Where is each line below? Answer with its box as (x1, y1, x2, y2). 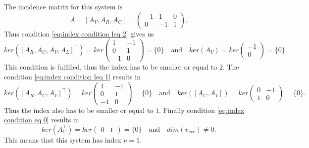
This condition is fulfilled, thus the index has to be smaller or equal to (4, 62, 217, 72)
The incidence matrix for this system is (4, 1, 123, 11)
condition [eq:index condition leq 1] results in (4, 71, 141, 81)
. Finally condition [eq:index (159, 105, 245, 115)
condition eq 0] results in (4, 114, 79, 125)
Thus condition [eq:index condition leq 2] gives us (4, 28, 154, 38)
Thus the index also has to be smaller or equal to (4, 105, 154, 115)
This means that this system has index (4, 134, 121, 145)
